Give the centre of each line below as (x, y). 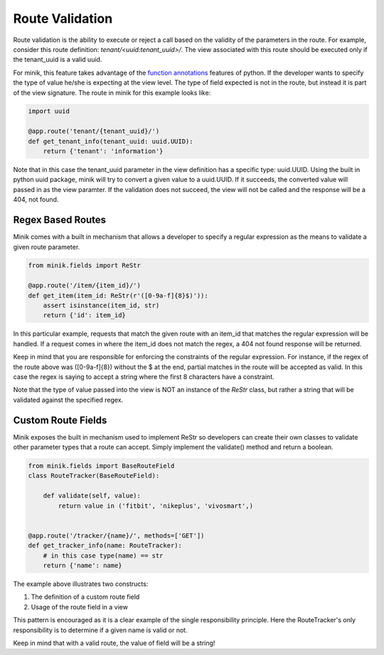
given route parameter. (47, 247)
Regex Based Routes (60, 220)
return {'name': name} (82, 565)
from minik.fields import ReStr (85, 266)
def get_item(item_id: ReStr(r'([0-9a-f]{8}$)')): (118, 295)
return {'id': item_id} (84, 315)
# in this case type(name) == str (103, 555)
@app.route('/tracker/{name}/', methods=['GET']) (116, 536)
